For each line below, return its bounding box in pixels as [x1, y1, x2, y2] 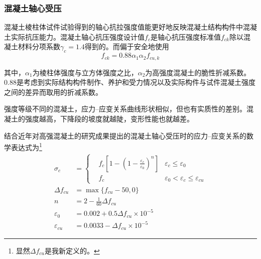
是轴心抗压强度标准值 [150, 31, 221, 42]
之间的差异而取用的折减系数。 [4, 86, 102, 97]
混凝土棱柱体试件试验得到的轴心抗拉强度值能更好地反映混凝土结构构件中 [4, 22, 243, 32]
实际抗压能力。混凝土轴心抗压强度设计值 [11, 31, 145, 42]
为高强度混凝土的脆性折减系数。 [145, 67, 251, 77]
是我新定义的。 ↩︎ [44, 245, 100, 255]
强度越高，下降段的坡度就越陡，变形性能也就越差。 [25, 113, 194, 124]
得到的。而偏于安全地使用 [84, 41, 169, 52]
